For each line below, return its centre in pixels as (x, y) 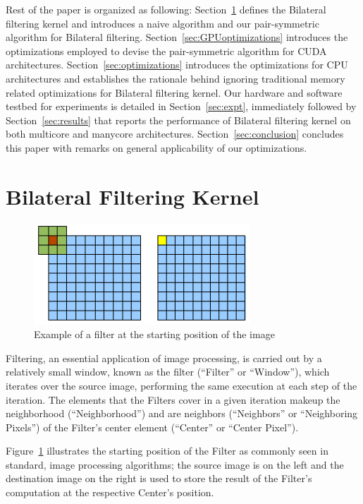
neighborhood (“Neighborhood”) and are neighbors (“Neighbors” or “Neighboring (182, 413)
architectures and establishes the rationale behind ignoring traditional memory (176, 78)
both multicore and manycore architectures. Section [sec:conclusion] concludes (175, 134)
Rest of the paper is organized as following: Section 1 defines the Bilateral (166, 9)
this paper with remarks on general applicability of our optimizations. (156, 147)
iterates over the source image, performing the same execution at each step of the (181, 385)
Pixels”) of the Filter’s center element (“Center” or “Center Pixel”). (152, 427)
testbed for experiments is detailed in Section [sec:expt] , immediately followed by (181, 106)
